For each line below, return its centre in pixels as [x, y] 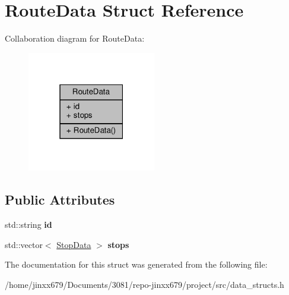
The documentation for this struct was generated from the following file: [136, 264]
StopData [74, 244]
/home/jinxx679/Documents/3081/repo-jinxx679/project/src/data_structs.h [144, 284]
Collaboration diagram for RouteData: [75, 38]
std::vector [24, 244]
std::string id [28, 225]
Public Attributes [60, 200]
